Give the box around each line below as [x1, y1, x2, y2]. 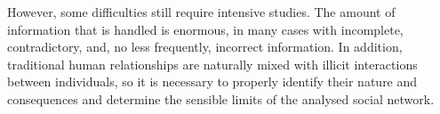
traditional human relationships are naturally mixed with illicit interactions [7, 54, 418, 73]
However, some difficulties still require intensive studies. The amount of [7, 3, 396, 20]
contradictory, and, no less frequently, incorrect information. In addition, [7, 37, 403, 56]
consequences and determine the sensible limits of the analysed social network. [7, 89, 435, 108]
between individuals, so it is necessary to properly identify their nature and [7, 72, 418, 91]
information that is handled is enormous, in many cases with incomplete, [7, 20, 404, 38]
